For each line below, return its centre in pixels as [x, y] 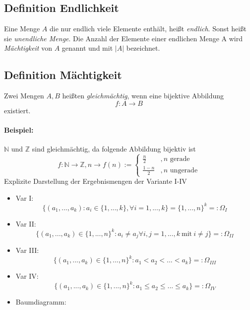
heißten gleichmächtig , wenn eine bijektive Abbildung [143, 96]
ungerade [184, 170]
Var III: [27, 250]
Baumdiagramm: [41, 302]
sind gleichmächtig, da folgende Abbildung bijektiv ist [114, 149]
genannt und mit [87, 48]
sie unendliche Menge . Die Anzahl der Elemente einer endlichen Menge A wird [124, 38]
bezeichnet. [143, 48]
